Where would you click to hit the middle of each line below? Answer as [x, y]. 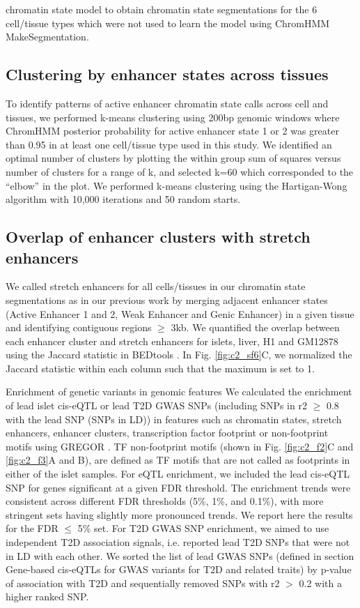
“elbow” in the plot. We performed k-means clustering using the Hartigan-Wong [177, 185]
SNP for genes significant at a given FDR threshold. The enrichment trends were [178, 487]
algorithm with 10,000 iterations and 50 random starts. [123, 199]
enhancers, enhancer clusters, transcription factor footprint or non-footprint [167, 433]
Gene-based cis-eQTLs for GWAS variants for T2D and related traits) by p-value [179, 569]
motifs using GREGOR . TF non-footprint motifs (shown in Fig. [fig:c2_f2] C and [180, 446]
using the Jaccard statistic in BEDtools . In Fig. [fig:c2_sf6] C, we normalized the [179, 355]
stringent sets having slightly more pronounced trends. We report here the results [179, 514]
